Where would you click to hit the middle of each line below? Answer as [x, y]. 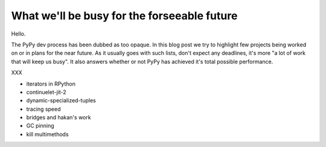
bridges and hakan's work [59, 117]
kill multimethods [47, 134]
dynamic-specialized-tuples [61, 101]
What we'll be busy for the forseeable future [124, 16]
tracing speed [43, 109]
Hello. [18, 34]
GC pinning [40, 126]
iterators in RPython [51, 84]
